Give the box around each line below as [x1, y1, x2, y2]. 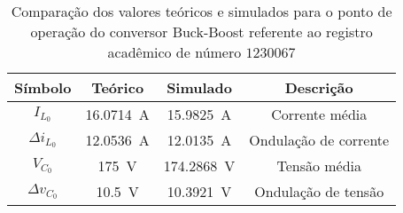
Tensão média [276, 155, 362, 176]
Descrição [284, 77, 353, 98]
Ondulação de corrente [249, 130, 390, 150]
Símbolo [14, 77, 72, 98]
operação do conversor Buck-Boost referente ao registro [30, 21, 373, 42]
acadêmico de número [107, 42, 242, 62]
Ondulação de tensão [254, 181, 384, 201]
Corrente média [271, 104, 368, 124]
